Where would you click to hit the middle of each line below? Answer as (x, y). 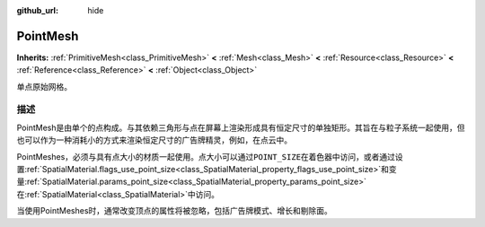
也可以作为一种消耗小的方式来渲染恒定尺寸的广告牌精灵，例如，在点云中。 (154, 140)
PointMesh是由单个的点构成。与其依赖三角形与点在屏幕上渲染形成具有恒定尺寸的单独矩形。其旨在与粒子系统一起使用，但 (241, 127)
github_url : (37, 10)
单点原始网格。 (44, 86)
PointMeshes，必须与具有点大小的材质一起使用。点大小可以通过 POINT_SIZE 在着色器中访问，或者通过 (206, 156)
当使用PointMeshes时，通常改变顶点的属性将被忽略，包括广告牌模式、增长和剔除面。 (174, 211)
